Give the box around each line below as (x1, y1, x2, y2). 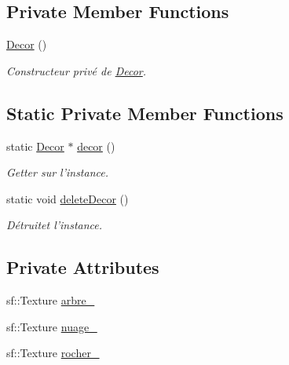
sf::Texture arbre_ (6, 292, 95, 308)
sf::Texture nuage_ (6, 318, 97, 334)
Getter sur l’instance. (6, 164, 109, 181)
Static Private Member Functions (6, 100, 284, 125)
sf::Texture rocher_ (6, 345, 100, 361)
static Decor (6, 137, 64, 154)
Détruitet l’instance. (6, 217, 103, 233)
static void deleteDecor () (6, 190, 129, 206)
